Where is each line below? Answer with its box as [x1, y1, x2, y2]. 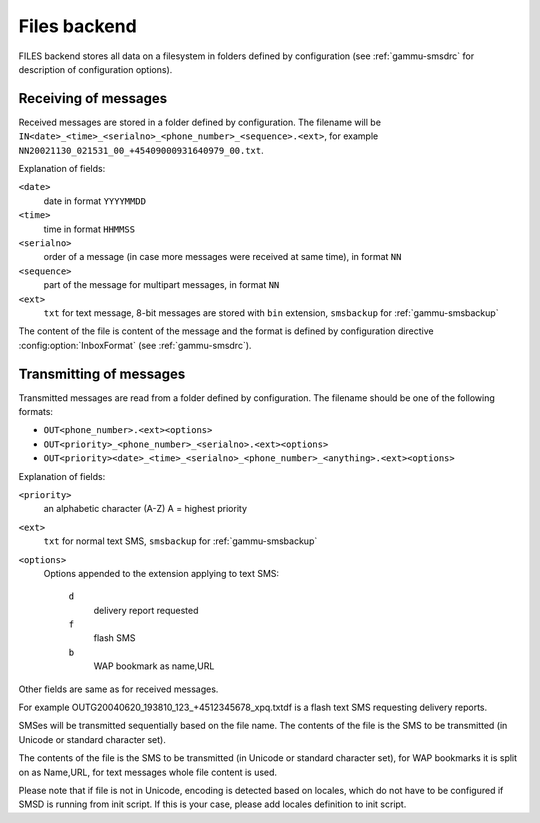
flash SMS [93, 632, 136, 644]
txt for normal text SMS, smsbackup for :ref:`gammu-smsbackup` [43, 535, 318, 547]
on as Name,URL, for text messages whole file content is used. [18, 766, 278, 778]
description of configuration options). [18, 63, 173, 75]
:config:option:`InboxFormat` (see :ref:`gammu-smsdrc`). [18, 339, 252, 351]
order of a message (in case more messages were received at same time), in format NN [43, 251, 402, 263]
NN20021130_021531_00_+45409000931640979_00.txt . [18, 144, 264, 156]
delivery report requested [93, 604, 199, 616]
